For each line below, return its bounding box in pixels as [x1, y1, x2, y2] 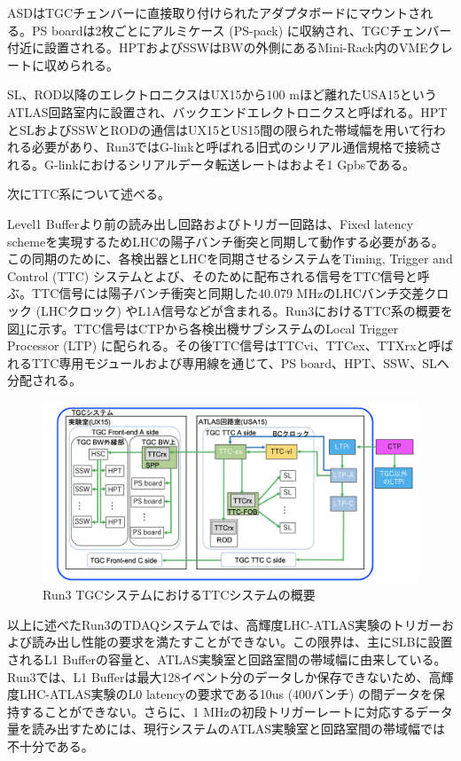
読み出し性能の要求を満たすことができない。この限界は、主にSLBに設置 [31, 632, 453, 651]
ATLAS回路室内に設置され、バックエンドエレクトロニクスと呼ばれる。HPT [7, 102, 448, 121]
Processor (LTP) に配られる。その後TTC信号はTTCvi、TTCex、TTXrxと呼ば [7, 336, 454, 355]
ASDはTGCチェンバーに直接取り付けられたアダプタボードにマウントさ [7, 4, 421, 21]
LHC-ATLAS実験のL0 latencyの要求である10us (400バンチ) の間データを [19, 685, 433, 703]
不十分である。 [7, 736, 94, 755]
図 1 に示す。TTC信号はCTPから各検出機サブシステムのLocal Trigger [7, 318, 399, 337]
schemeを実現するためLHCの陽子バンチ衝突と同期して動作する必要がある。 [7, 231, 444, 250]
